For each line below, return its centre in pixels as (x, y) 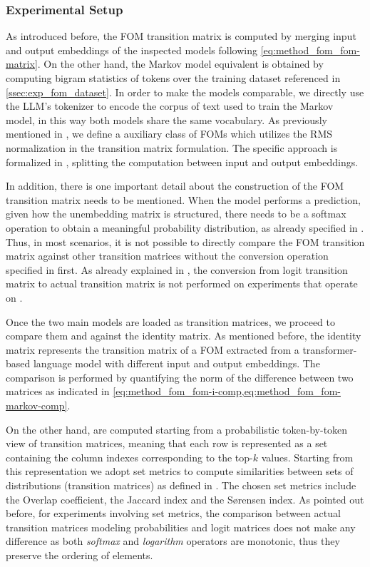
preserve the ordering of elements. (79, 555)
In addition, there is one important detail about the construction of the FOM (175, 186)
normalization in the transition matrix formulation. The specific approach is (172, 147)
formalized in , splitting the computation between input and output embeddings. (182, 162)
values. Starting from (307, 457)
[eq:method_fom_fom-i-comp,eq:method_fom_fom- (227, 391)
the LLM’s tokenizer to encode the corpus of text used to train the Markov (170, 106)
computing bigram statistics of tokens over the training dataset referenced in (173, 78)
